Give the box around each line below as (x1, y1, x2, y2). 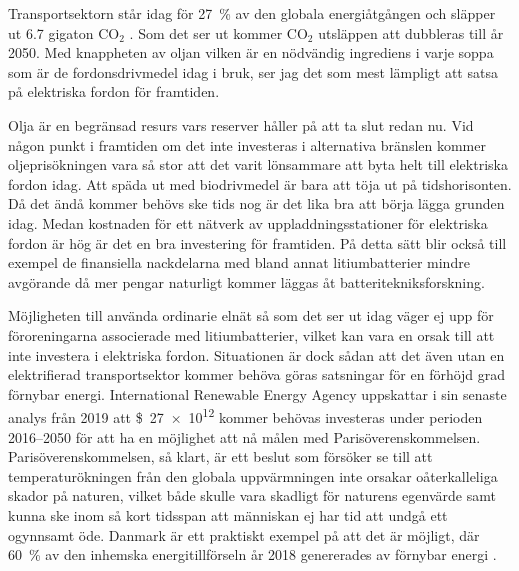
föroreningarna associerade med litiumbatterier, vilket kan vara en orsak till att (8, 324, 495, 345)
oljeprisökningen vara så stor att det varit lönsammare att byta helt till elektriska (8, 154, 508, 175)
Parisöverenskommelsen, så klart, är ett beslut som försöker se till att (8, 446, 433, 467)
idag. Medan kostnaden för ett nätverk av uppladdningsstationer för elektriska (8, 212, 488, 233)
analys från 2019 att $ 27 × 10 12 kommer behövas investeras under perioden (8, 404, 483, 427)
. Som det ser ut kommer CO (129, 22, 308, 43)
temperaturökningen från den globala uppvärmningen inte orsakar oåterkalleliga (8, 465, 498, 486)
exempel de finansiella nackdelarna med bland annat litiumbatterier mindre (8, 252, 470, 273)
